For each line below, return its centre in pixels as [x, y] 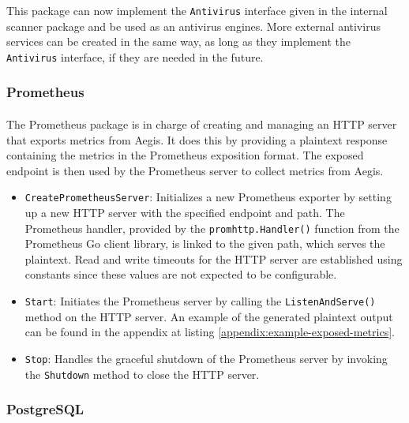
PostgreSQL [45, 409]
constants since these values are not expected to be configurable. [181, 274]
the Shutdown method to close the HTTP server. [142, 374]
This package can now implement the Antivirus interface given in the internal [197, 10]
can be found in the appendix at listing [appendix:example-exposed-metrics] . [210, 332]
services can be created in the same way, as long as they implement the [178, 41]
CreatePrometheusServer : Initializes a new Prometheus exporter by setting [208, 197]
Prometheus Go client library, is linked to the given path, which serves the [205, 243]
